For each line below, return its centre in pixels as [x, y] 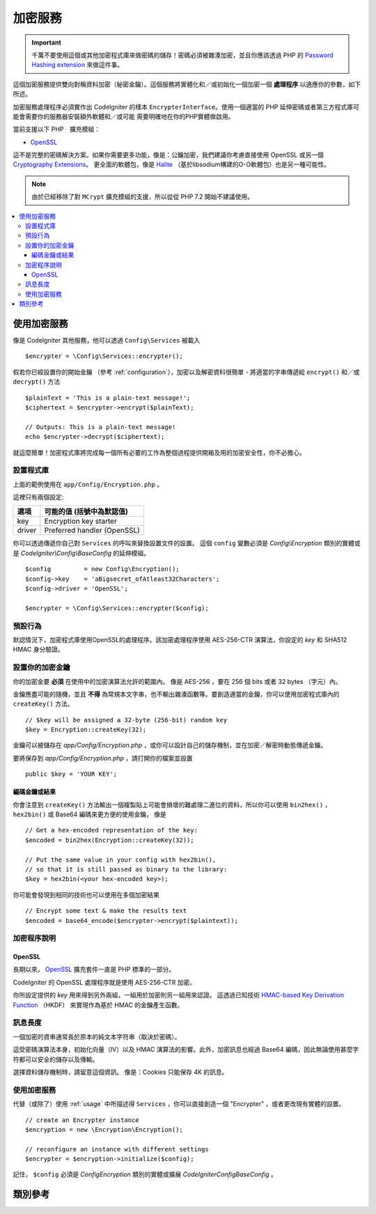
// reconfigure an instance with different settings [117, 1149]
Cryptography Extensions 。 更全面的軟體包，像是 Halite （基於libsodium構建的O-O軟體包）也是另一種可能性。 [172, 164]
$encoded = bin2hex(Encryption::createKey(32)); [110, 840]
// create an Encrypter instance [82, 1120]
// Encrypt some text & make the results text [106, 911]
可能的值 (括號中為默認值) [86, 512]
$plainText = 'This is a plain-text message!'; [108, 398]
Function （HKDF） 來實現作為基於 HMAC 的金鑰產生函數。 [98, 1005]
